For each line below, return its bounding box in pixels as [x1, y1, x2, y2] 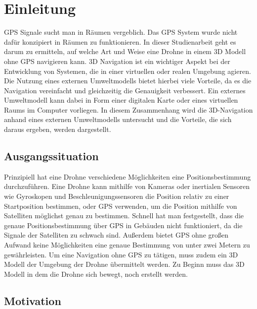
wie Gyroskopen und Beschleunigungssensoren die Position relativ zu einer [4, 191, 229, 201]
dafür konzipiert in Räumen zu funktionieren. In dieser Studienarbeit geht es [4, 36, 236, 47]
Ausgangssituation [4, 148, 99, 164]
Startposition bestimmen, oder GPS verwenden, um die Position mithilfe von [4, 200, 237, 211]
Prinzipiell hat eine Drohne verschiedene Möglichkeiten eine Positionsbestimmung [4, 171, 251, 182]
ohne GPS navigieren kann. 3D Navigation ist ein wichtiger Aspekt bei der [4, 56, 230, 66]
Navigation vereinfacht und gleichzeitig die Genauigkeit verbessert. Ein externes [4, 85, 246, 95]
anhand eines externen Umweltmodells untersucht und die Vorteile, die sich [4, 114, 232, 124]
